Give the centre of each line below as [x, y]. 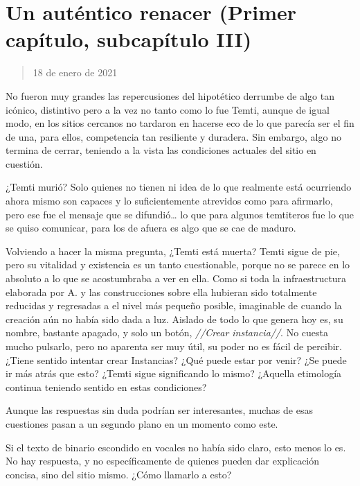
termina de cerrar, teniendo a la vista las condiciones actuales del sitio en [161, 150]
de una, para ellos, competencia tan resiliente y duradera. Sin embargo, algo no [173, 136]
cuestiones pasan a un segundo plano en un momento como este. [142, 423]
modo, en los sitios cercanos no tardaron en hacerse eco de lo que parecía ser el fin [180, 123]
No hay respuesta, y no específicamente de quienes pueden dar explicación [163, 461]
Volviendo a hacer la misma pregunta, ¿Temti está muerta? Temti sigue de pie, [173, 251]
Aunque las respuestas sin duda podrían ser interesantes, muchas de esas [159, 410]
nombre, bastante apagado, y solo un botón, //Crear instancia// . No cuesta [167, 332]
